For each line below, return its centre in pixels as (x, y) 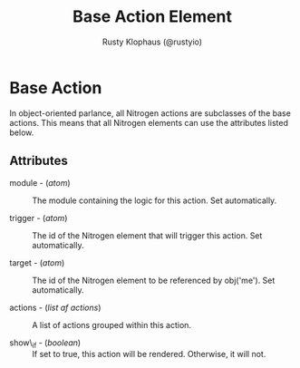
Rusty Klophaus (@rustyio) (152, 42)
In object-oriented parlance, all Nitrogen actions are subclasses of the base (150, 113)
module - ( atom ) (40, 182)
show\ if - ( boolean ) (45, 344)
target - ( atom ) (37, 262)
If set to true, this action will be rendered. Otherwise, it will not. (149, 354)
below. (22, 132)
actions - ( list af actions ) (55, 307)
